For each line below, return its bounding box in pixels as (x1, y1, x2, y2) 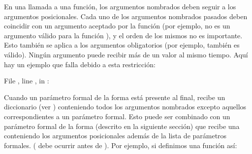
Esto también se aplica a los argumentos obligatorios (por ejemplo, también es (4, 40, 240, 50)
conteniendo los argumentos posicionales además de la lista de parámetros (4, 130, 227, 141)
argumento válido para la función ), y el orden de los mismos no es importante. (4, 30, 243, 40)
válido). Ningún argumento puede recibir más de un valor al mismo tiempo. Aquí (4, 49, 248, 59)
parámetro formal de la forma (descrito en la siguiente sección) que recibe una (4, 121, 240, 131)
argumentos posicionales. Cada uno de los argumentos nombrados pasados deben (4, 11, 248, 21)
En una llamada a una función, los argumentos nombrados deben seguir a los (4, 1, 236, 11)
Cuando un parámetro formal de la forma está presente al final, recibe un (4, 92, 225, 102)
